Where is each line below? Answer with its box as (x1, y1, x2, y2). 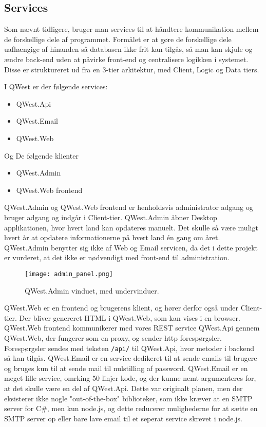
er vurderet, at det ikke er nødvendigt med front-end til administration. (4, 252, 230, 263)
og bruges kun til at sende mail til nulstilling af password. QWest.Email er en (4, 362, 248, 373)
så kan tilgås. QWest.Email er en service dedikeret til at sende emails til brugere (4, 353, 257, 363)
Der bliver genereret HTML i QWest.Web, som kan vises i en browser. (19, 312, 240, 323)
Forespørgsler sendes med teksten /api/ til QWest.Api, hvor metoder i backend (4, 342, 254, 353)
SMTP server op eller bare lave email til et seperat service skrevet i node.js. (4, 413, 242, 423)
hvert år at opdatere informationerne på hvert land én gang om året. (4, 232, 220, 243)
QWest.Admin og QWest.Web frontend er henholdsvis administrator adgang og (4, 202, 253, 212)
